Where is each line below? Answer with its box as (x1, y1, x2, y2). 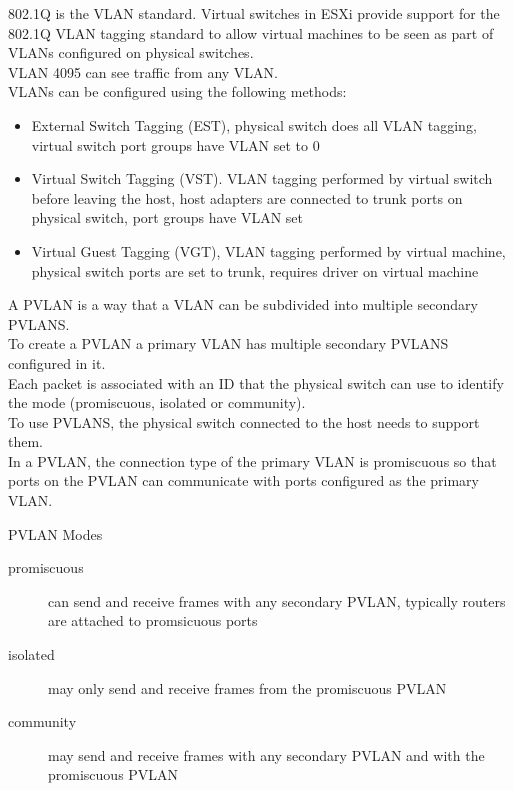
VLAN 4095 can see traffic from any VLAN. (8, 61, 279, 82)
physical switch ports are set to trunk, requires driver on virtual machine (31, 260, 479, 281)
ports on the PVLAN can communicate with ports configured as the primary (8, 470, 479, 491)
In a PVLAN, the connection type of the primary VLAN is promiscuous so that (8, 450, 497, 471)
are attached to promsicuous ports (48, 610, 258, 631)
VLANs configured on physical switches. (8, 42, 254, 63)
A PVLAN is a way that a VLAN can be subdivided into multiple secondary (8, 294, 478, 315)
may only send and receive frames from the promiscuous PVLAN (48, 677, 447, 698)
